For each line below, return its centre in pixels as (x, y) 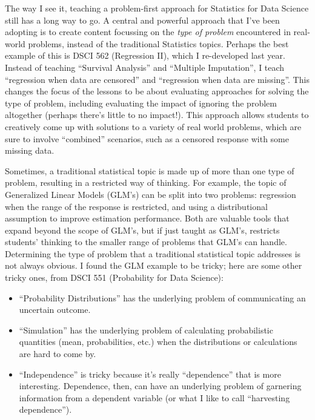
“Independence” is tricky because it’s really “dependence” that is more (150, 374)
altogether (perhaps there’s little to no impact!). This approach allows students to (157, 115)
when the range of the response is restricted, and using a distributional (136, 206)
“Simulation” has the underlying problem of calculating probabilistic (146, 330)
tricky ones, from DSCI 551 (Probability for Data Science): (114, 277)
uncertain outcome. (55, 310)
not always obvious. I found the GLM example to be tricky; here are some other (154, 265)
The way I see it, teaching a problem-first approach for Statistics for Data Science (157, 8)
